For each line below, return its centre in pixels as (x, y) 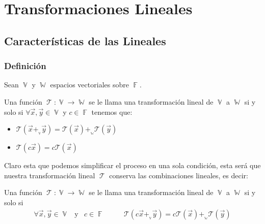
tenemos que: (112, 111)
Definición (25, 66)
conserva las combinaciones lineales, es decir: (179, 175)
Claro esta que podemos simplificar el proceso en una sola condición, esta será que (132, 165)
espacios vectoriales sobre (89, 85)
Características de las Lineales (85, 40)
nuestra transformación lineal (50, 175)
